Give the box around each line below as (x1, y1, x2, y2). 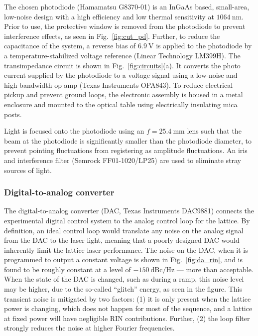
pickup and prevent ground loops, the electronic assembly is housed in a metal (4, 89, 243, 100)
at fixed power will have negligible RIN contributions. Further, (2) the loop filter (4, 313, 250, 323)
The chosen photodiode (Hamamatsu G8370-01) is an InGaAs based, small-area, (4, 1, 250, 11)
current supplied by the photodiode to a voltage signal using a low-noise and (4, 70, 238, 80)
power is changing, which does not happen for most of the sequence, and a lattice (4, 303, 253, 314)
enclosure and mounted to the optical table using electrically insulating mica (4, 99, 238, 109)
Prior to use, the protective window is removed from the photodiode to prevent (4, 21, 246, 31)
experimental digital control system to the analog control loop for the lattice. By (4, 215, 250, 225)
